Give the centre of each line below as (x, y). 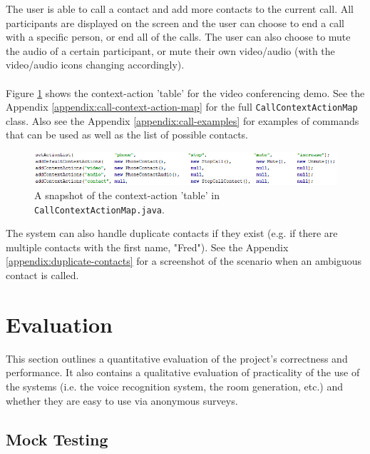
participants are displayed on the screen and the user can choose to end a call (175, 22)
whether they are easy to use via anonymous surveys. (122, 400)
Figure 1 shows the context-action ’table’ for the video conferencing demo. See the (185, 92)
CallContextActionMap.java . (99, 209)
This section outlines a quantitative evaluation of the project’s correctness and (177, 358)
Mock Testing (57, 439)
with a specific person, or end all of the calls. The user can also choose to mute (178, 37)
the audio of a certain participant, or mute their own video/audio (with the (170, 50)
